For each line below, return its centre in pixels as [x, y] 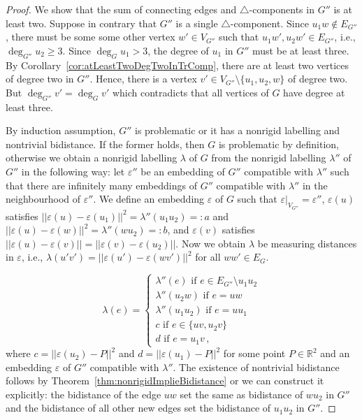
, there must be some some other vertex [90, 37]
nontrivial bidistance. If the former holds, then [105, 144]
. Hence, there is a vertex [143, 79]
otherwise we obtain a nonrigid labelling [92, 158]
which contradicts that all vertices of [190, 92]
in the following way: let [73, 171]
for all [208, 257]
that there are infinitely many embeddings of [101, 185]
